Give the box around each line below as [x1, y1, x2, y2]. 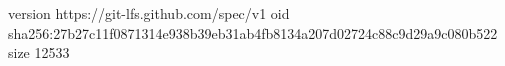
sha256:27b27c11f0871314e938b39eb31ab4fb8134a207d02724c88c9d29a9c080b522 [8, 22, 498, 43]
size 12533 [8, 42, 70, 63]
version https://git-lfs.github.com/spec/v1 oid [8, 3, 290, 23]
